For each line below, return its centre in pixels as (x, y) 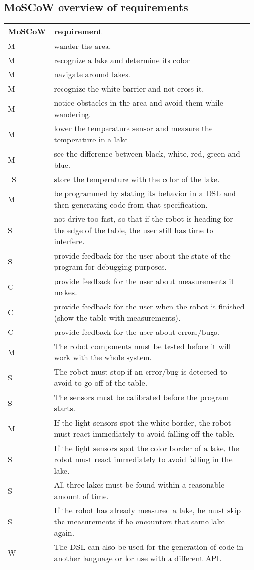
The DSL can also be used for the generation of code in (149, 547)
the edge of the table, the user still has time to (134, 230)
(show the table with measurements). (117, 318)
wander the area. (83, 46)
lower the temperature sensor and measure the (133, 128)
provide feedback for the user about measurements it (144, 281)
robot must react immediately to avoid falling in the (143, 459)
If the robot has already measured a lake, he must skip (148, 510)
